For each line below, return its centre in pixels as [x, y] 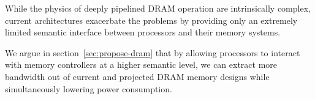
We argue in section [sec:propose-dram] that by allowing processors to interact [153, 52]
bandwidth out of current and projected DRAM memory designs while [137, 76]
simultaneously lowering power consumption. [89, 88]
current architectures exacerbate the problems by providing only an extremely [151, 20]
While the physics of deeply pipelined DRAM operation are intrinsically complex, [158, 8]
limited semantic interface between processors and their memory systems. [143, 32]
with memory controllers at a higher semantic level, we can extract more [141, 64]
